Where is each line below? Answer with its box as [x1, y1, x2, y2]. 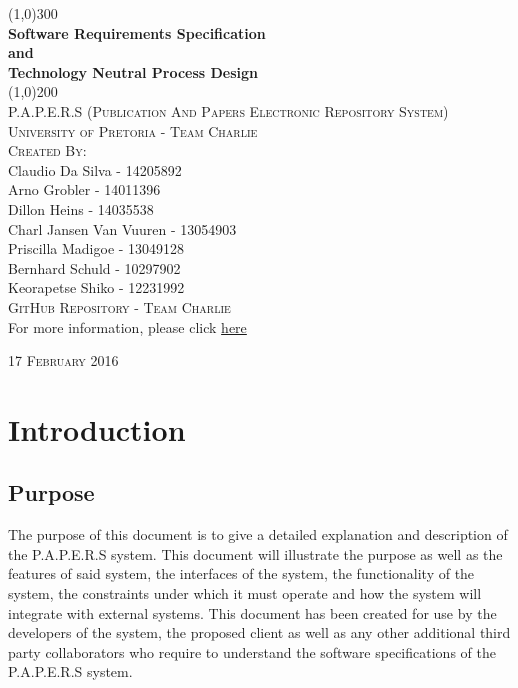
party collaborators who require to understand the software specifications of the [8, 641, 496, 662]
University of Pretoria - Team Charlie [8, 120, 258, 141]
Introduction [8, 408, 186, 449]
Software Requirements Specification [8, 22, 266, 43]
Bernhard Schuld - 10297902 [8, 257, 181, 278]
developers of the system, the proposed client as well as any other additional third [8, 622, 511, 643]
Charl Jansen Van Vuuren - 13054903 [8, 218, 237, 239]
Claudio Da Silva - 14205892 [8, 159, 182, 180]
